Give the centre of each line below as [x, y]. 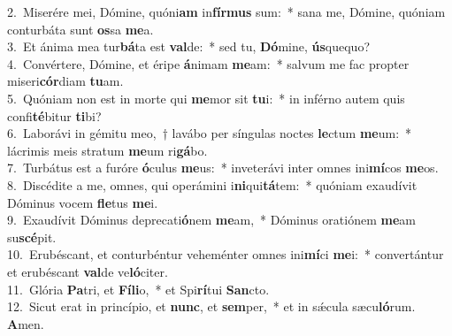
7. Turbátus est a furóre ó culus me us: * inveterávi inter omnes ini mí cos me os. [223, 168]
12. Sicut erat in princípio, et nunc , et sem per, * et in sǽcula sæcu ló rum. [211, 306]
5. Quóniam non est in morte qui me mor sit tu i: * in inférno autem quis [206, 98]
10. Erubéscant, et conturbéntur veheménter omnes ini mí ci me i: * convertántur [226, 254]
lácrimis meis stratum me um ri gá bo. [107, 150]
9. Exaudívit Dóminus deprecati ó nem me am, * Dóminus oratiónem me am [211, 220]
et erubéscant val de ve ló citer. [88, 271]
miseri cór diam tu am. [65, 81]
